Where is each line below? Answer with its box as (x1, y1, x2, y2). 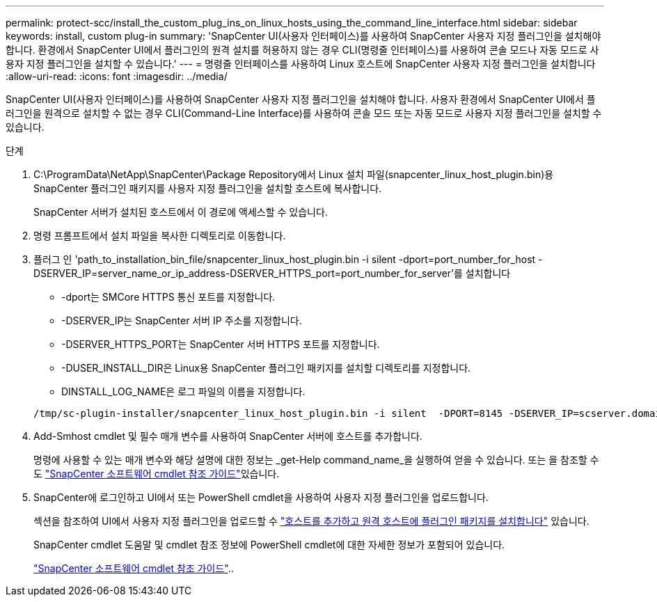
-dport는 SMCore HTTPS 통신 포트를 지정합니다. (61, 291, 276, 303)
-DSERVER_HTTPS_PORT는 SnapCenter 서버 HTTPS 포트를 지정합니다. (61, 338, 380, 350)
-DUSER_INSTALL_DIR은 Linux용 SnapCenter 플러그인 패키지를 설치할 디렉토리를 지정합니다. (61, 362, 471, 374)
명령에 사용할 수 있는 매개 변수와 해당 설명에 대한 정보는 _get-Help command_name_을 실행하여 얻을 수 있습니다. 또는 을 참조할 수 (33, 454, 599, 466)
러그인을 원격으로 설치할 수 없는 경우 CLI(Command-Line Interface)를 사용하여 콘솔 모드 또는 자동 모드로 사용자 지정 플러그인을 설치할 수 (6, 107, 602, 119)
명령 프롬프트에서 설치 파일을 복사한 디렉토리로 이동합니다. (33, 230, 286, 241)
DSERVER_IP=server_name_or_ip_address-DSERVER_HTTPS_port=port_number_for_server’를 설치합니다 (33, 267, 511, 279)
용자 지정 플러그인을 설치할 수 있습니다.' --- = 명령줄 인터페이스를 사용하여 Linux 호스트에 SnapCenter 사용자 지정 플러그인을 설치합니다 (6, 58, 596, 70)
